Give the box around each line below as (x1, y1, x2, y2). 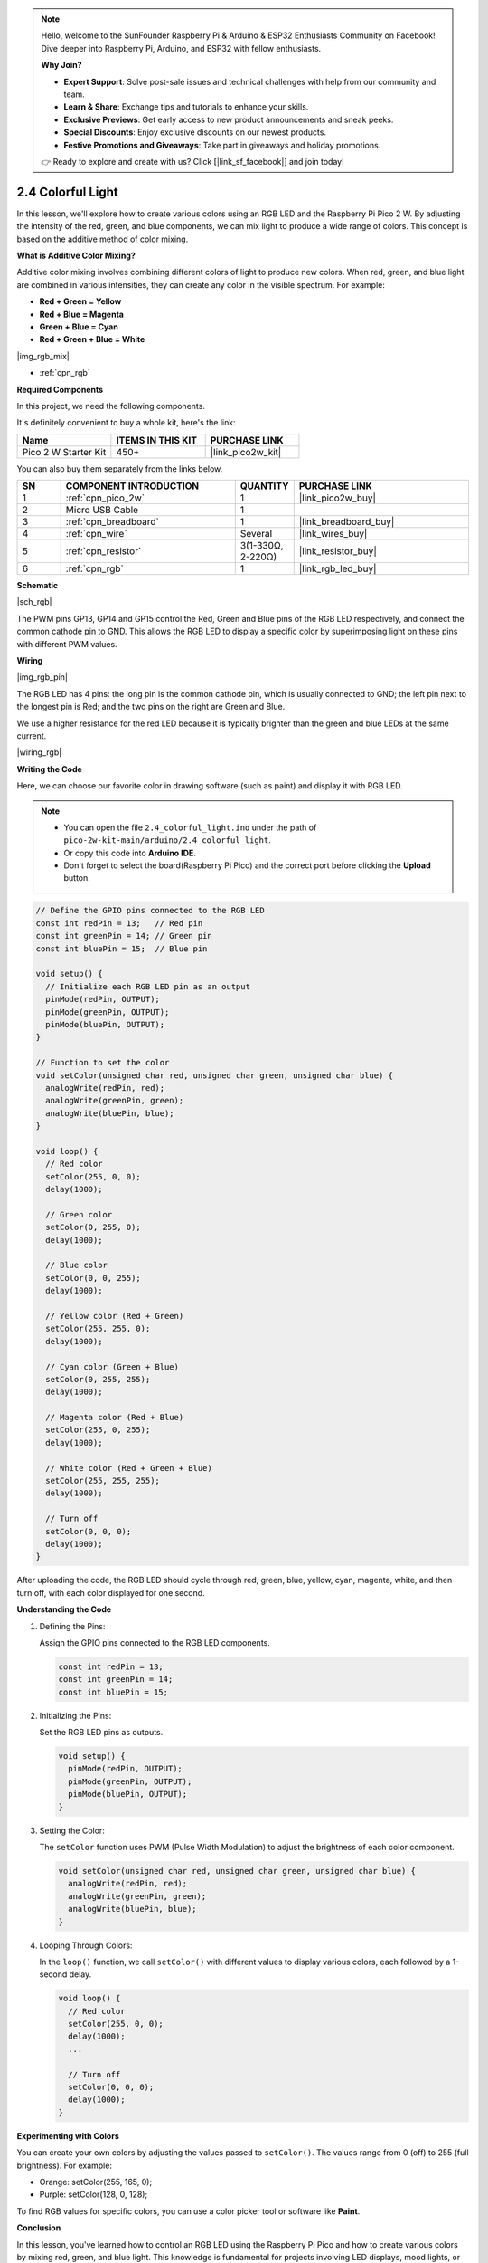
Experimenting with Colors (16, 2130, 119, 2141)
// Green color (45, 1209, 113, 1219)
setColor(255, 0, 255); (45, 1425, 151, 1435)
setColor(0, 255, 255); (45, 1374, 151, 1384)
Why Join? (41, 60, 82, 71)
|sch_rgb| (16, 597, 53, 607)
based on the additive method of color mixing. (16, 234, 189, 244)
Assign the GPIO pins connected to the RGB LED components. (39, 1637, 270, 1647)
